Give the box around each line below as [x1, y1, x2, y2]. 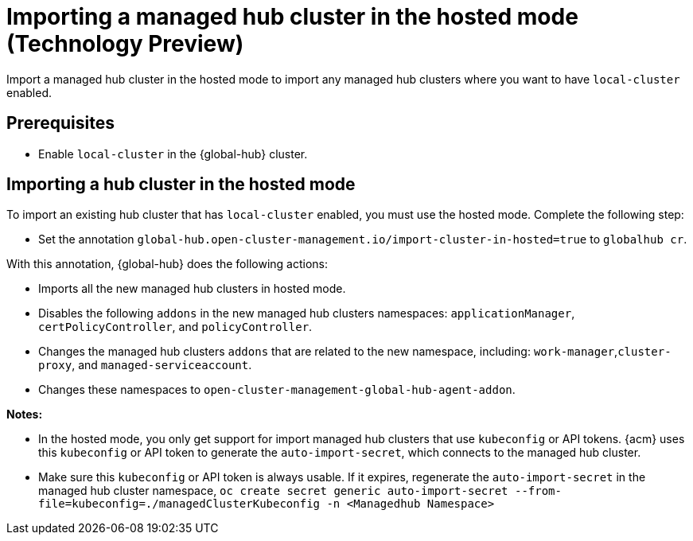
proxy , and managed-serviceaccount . [38, 358, 252, 372]
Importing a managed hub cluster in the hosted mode [6, 3, 578, 30]
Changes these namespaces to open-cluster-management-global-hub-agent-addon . [38, 383, 516, 397]
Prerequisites [6, 113, 115, 134]
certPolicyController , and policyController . [38, 320, 313, 334]
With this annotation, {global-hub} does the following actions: [6, 257, 328, 271]
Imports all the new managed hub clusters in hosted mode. [38, 282, 346, 296]
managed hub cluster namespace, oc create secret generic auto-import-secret [38, 484, 508, 498]
